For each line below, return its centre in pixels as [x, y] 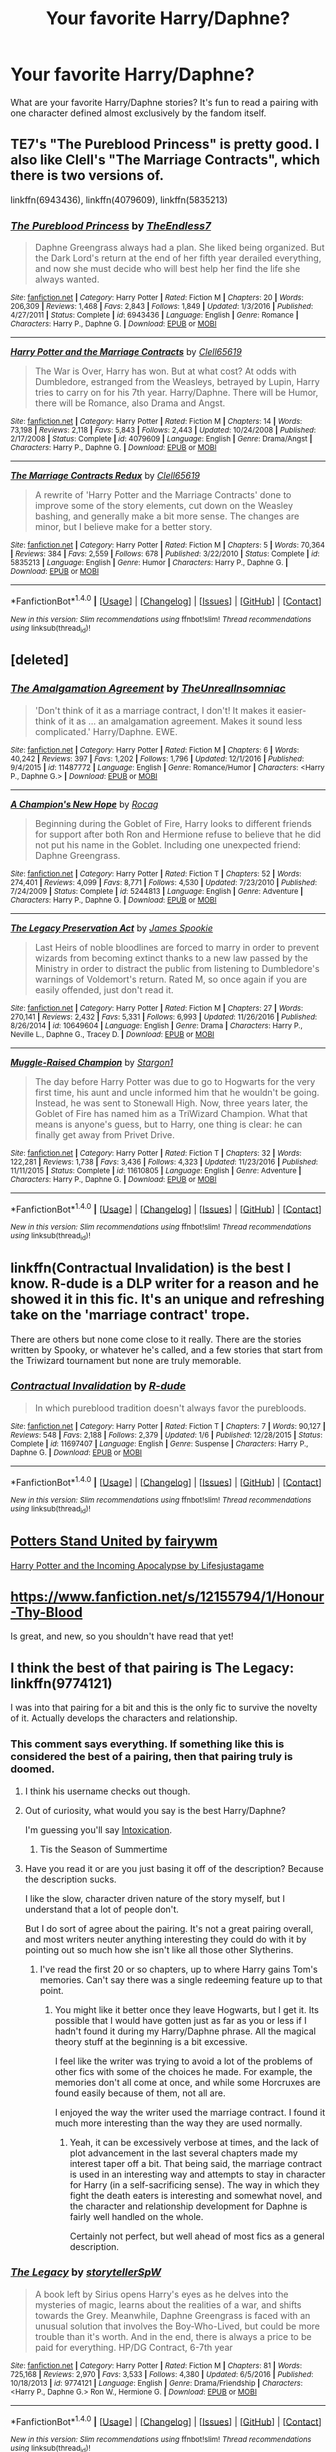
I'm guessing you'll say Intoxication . [98, 1829]
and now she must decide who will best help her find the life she [167, 269]
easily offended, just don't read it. [104, 989]
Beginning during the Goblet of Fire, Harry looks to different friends [173, 823]
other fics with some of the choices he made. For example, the [183, 2071]
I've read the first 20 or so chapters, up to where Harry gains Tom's [178, 1969]
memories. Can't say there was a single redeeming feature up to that [181, 1979]
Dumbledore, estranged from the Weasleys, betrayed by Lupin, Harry [177, 382]
